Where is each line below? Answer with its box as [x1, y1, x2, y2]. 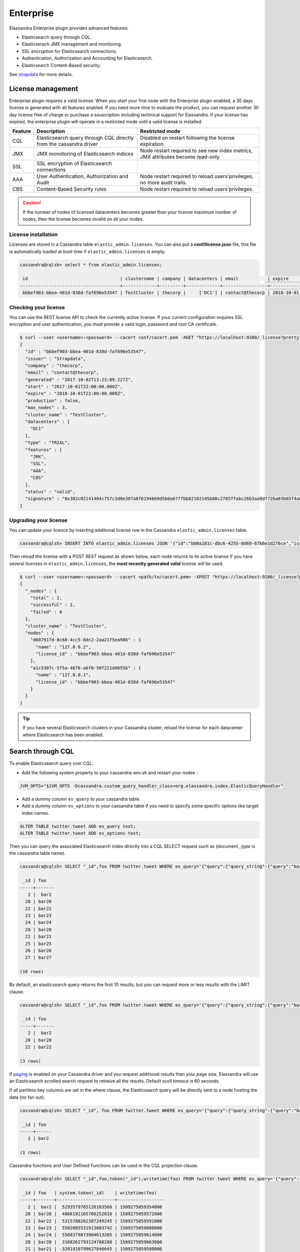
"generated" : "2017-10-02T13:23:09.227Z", [25, 377, 133, 383]
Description [36, 128, 65, 135]
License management [9, 84, 78, 93]
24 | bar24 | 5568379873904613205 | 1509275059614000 [25, 1232, 162, 1238]
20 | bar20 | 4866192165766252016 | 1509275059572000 [25, 1211, 162, 1217]
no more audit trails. [140, 179, 187, 186]
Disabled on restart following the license [140, 134, 235, 141]
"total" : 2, [30, 595, 62, 600]
